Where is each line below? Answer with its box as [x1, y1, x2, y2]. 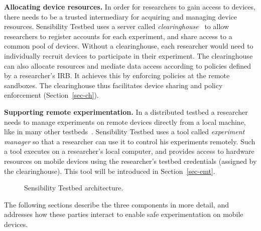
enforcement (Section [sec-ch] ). [4, 90, 99, 100]
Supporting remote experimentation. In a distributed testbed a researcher [4, 106, 248, 117]
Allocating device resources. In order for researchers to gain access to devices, [4, 2, 255, 12]
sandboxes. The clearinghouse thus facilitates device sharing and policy [4, 80, 223, 90]
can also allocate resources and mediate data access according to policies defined [4, 60, 251, 71]
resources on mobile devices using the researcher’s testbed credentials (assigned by [4, 155, 257, 166]
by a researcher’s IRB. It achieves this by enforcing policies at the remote [4, 70, 230, 81]
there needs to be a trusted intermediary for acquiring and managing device [4, 11, 237, 22]
